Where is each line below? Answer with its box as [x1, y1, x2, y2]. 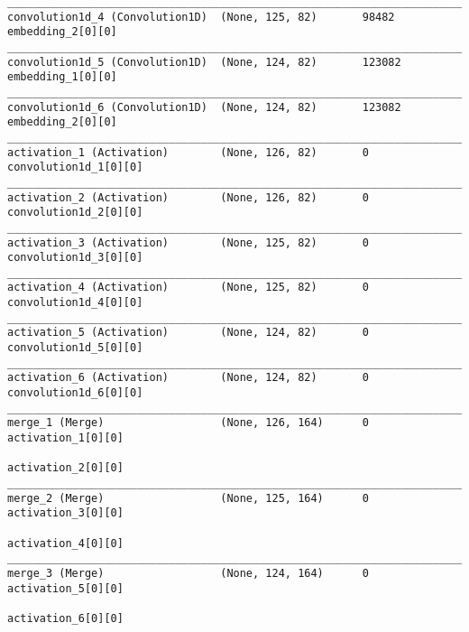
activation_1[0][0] [7, 432, 124, 445]
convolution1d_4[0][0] [7, 296, 143, 310]
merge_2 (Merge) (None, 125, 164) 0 [7, 491, 369, 505]
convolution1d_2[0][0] [7, 206, 143, 219]
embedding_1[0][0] [7, 70, 117, 84]
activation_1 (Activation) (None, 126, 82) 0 [7, 145, 369, 159]
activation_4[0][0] [7, 536, 124, 550]
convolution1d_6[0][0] [7, 386, 143, 400]
